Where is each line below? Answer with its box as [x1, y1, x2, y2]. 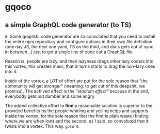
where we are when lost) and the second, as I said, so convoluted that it [5, 118, 149, 124]
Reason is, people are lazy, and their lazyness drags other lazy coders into [5, 59, 154, 64]
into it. [5, 69, 18, 74]
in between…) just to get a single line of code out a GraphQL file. [5, 49, 134, 55]
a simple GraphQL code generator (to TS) [5, 21, 132, 29]
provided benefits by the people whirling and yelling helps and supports [5, 108, 149, 114]
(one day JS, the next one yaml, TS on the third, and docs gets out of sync [5, 44, 154, 49]
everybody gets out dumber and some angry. [5, 93, 96, 99]
